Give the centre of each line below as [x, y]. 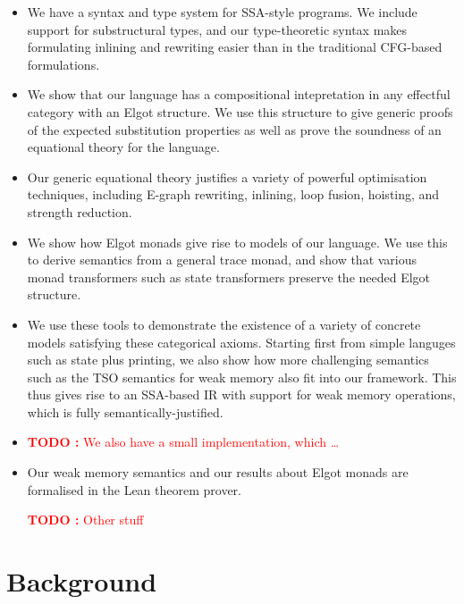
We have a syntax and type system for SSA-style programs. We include [222, 12]
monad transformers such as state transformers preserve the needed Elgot [229, 277]
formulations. [63, 64]
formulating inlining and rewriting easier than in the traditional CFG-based [235, 47]
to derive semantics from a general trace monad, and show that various [222, 260]
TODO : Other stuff [85, 520]
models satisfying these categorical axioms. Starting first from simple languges [241, 342]
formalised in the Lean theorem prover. [134, 489]
